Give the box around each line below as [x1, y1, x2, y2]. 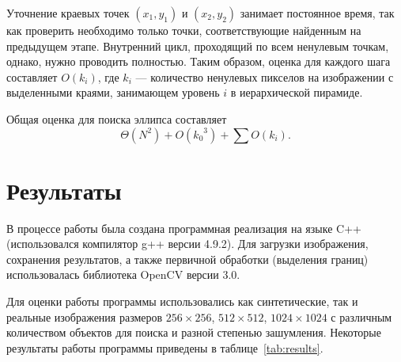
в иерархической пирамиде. [230, 84, 363, 101]
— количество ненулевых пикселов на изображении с [135, 68, 394, 85]
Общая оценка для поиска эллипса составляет [6, 110, 227, 127]
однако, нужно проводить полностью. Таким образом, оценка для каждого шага [6, 53, 391, 70]
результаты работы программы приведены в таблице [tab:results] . [6, 339, 323, 356]
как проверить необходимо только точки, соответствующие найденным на [6, 22, 361, 38]
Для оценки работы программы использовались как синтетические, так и [6, 293, 358, 310]
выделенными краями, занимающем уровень [6, 84, 220, 101]
